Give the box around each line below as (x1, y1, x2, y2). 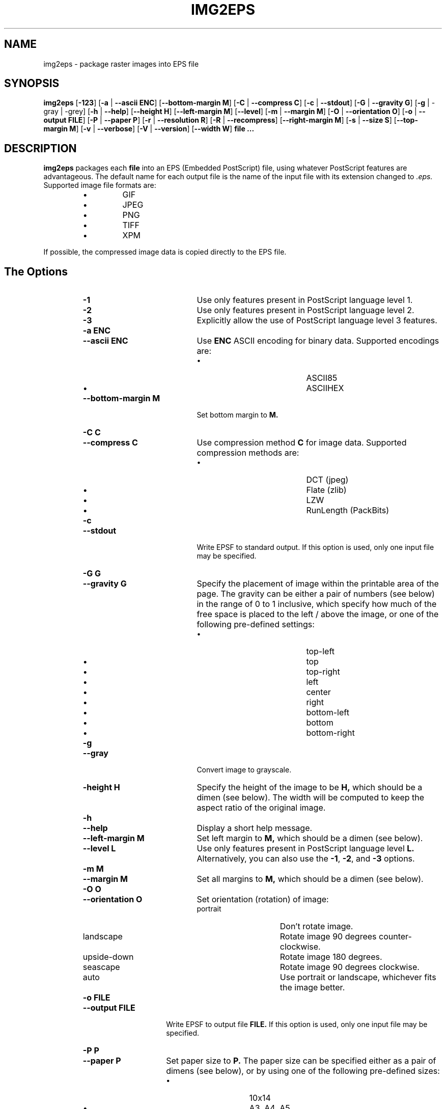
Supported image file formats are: (43, 181, 156, 190)
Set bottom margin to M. (197, 410, 278, 420)
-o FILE (82, 992, 110, 1003)
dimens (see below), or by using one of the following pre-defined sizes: (166, 1066, 440, 1076)
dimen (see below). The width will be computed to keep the (197, 792, 425, 803)
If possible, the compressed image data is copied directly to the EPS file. (43, 247, 287, 257)
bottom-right (306, 728, 355, 738)
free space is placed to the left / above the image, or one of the (197, 609, 439, 620)
